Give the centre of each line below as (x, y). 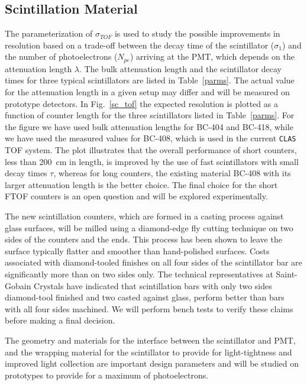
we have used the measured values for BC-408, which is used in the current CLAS (151, 138)
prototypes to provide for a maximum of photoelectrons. (107, 375)
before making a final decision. (60, 320)
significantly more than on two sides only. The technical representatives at (139, 274)
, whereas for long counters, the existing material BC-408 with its (172, 173)
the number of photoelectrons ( (61, 56)
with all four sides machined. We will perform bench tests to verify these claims (149, 308)
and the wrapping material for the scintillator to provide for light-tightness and (148, 352)
